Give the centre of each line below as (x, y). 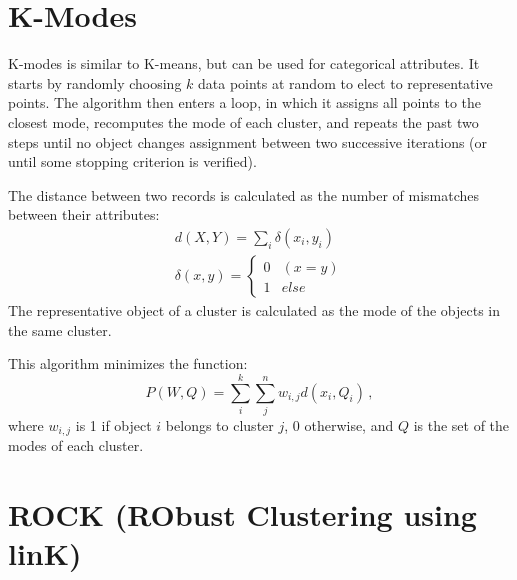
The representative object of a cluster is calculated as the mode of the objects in (254, 309)
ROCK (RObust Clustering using (242, 514)
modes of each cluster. (76, 445)
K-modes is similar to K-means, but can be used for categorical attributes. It (244, 63)
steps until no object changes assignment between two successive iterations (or (248, 141)
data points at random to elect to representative (345, 82)
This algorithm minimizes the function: (128, 363)
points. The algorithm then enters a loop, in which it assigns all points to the (245, 102)
